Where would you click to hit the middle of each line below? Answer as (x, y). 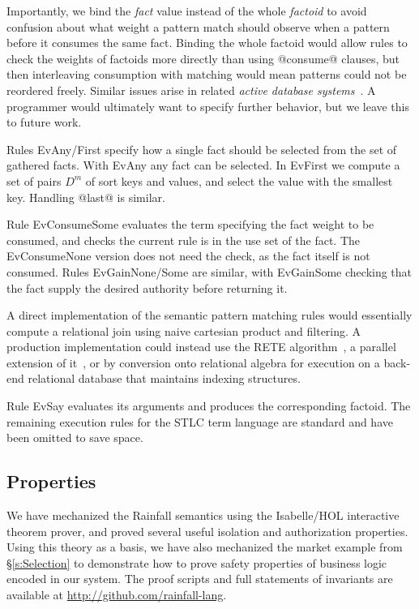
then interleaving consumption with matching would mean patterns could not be (207, 74)
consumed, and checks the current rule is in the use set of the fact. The (184, 240)
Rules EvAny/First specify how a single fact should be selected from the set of (202, 149)
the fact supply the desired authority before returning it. (147, 287)
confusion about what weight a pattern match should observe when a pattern (198, 26)
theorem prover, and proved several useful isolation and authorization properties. (207, 531)
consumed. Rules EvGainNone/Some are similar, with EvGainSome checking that (209, 271)
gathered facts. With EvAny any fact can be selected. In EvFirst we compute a (203, 165)
